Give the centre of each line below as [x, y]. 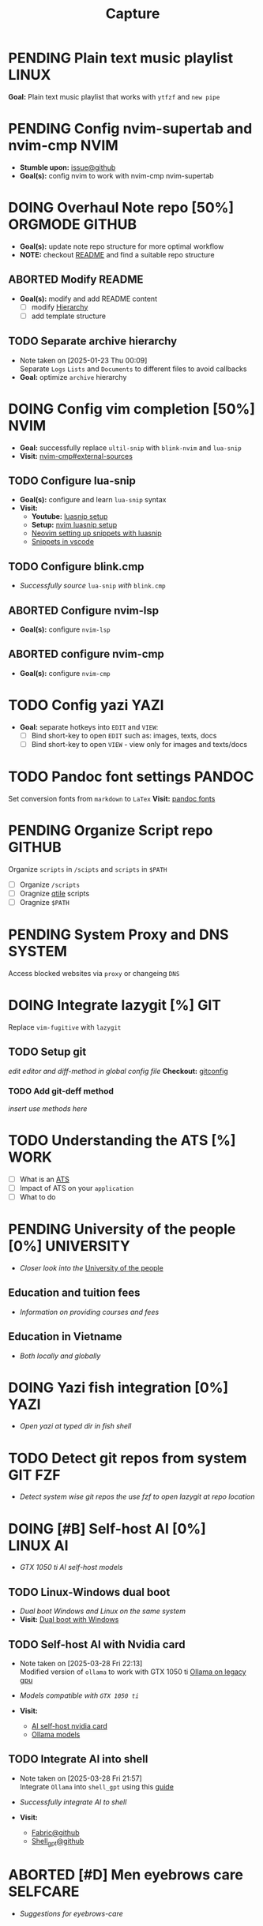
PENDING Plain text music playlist [121, 58]
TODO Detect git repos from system [128, 1458]
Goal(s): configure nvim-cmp [65, 673]
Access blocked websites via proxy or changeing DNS [94, 973]
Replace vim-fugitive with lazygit [65, 1027]
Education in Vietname [65, 1337]
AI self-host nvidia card [70, 1725]
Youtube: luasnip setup [70, 516]
